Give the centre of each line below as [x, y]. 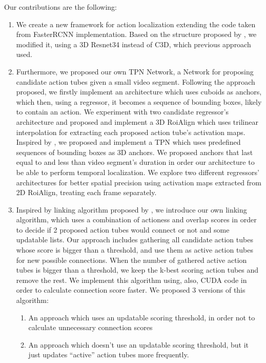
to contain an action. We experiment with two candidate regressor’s [122, 112]
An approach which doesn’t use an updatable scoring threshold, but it [139, 344]
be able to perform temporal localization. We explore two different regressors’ [138, 172]
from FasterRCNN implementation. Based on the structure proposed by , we [136, 34]
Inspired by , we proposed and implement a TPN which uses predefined [128, 142]
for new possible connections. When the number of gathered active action [131, 260]
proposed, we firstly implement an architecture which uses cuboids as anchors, [139, 92]
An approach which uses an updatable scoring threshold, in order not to [142, 317]
